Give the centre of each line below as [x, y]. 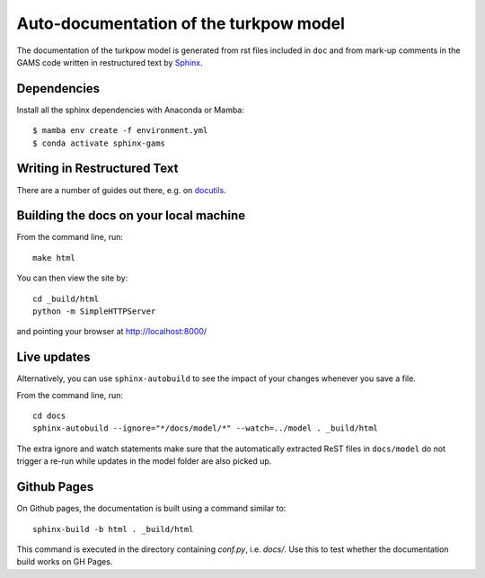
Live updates [53, 357]
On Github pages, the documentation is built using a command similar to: [151, 509]
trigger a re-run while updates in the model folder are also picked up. [144, 461]
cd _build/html [66, 298]
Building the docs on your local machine [131, 216]
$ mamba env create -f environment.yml [120, 131]
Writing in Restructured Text [97, 169]
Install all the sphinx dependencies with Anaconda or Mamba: [130, 110]
